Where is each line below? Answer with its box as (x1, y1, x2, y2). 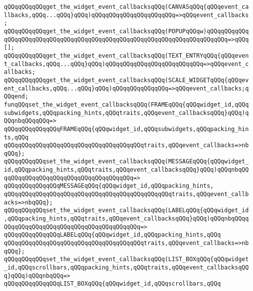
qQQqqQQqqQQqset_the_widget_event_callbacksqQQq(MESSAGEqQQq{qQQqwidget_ (4, 158, 249, 165)
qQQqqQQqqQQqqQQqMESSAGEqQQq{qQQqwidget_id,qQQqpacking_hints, (4, 182, 214, 190)
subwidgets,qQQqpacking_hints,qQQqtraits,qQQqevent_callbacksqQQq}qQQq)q (4, 109, 249, 116)
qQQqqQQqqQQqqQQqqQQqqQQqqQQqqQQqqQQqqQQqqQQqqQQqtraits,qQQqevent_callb (4, 191, 249, 198)
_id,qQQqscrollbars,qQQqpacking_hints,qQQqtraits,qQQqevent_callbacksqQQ (4, 264, 249, 271)
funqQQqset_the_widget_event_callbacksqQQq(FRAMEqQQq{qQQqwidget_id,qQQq (4, 101, 249, 108)
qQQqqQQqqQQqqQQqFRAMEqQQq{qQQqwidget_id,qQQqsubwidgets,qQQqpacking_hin (4, 125, 249, 133)
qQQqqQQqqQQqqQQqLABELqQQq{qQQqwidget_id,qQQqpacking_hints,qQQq (4, 231, 221, 239)
